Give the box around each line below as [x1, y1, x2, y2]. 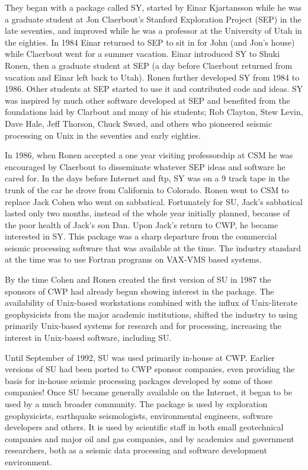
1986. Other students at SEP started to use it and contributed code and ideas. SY [5, 82, 303, 95]
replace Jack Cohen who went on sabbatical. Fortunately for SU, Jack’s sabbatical [5, 195, 303, 207]
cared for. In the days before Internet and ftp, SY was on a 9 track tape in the [5, 172, 290, 184]
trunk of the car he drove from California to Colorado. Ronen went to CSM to [5, 183, 289, 196]
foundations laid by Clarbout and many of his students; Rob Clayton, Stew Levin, [5, 105, 303, 118]
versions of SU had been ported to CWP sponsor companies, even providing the [5, 363, 295, 375]
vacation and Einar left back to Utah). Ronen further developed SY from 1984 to [5, 71, 300, 83]
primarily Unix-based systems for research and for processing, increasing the [5, 319, 281, 332]
